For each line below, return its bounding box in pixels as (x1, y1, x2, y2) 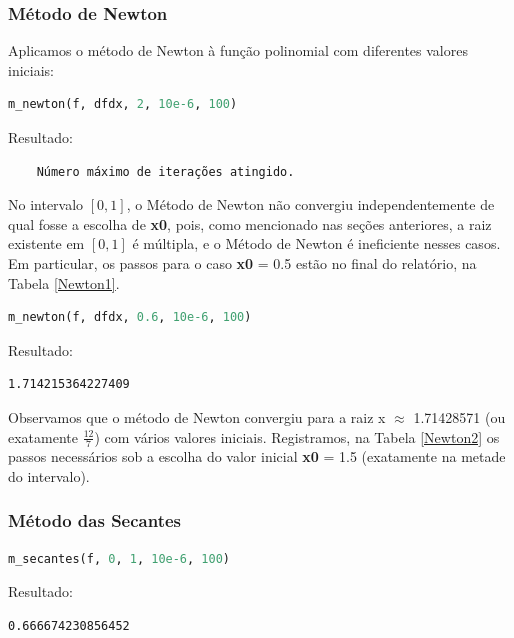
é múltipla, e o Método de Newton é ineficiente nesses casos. (132, 233, 501, 254)
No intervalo (8, 194, 84, 215)
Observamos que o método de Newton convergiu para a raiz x (8, 406, 386, 427)
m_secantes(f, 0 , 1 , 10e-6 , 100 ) (8, 551, 231, 566)
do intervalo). (8, 465, 90, 486)
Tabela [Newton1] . (8, 272, 120, 293)
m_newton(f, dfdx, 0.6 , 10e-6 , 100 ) (8, 310, 252, 325)
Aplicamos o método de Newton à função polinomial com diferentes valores (8, 40, 468, 61)
